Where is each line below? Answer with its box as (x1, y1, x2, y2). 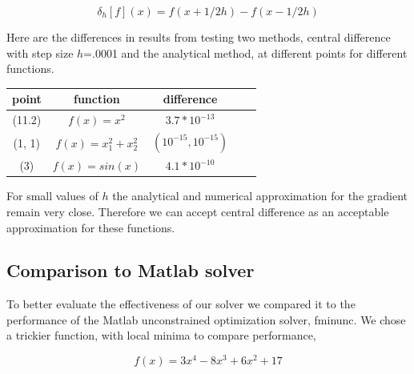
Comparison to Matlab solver (6, 258, 255, 283)
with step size (6, 44, 74, 61)
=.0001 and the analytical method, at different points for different (83, 44, 408, 61)
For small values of (6, 187, 98, 204)
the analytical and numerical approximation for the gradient (112, 187, 408, 204)
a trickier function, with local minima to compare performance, (6, 327, 316, 344)
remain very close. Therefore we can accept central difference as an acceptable (6, 203, 389, 219)
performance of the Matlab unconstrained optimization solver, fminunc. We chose (6, 311, 406, 328)
